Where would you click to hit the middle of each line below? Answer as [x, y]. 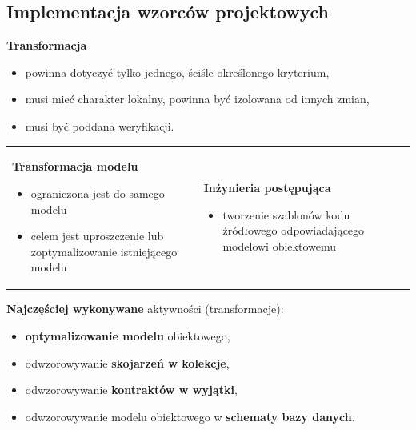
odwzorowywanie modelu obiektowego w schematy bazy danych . [190, 416]
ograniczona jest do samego [98, 193]
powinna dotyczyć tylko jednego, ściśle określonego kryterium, [177, 72]
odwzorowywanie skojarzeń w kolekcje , [127, 362]
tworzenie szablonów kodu [286, 214]
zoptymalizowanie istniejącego [104, 251]
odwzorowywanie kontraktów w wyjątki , [131, 390]
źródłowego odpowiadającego [294, 230]
